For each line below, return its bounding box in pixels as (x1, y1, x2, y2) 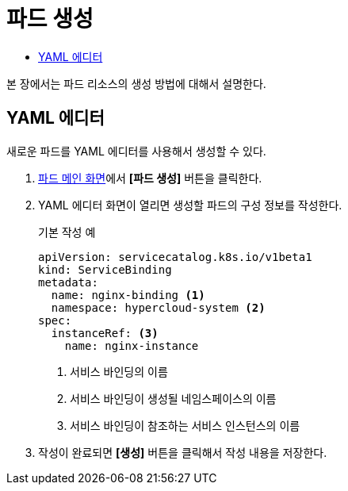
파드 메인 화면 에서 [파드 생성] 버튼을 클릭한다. (38, 171, 262, 185)
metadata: (38, 275, 98, 289)
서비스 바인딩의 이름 (70, 364, 168, 378)
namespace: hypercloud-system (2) (51, 301, 266, 314)
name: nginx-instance (64, 339, 199, 352)
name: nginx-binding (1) (51, 288, 205, 301)
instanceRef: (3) (51, 326, 159, 339)
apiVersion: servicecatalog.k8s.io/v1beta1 (38, 250, 312, 263)
